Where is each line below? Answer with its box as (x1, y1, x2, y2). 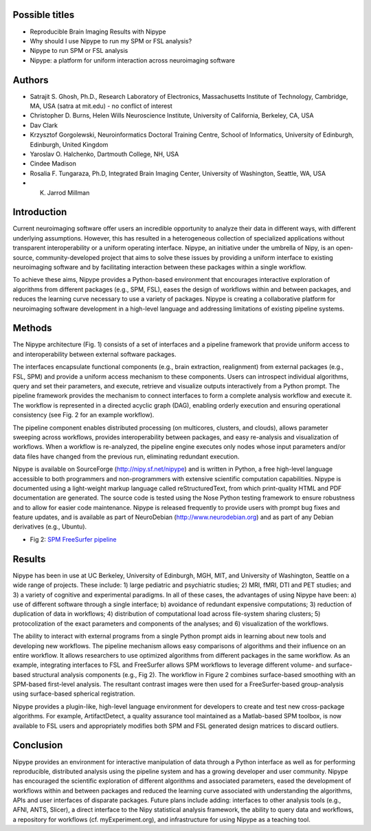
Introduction (12, 206, 67, 218)
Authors (12, 74, 49, 86)
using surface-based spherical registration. (12, 689, 135, 698)
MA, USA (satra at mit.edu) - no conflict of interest (30, 102, 173, 110)
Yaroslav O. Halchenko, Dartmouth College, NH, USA (30, 150, 179, 158)
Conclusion (12, 740, 63, 751)
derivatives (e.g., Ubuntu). (12, 522, 87, 531)
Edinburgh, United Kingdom (30, 140, 109, 148)
